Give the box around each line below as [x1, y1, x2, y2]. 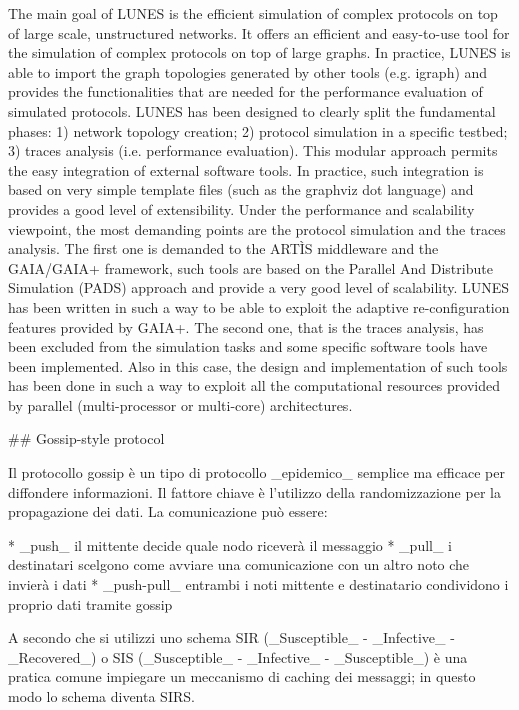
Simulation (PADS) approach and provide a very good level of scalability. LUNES [8, 277, 510, 298]
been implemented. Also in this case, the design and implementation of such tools [8, 355, 508, 376]
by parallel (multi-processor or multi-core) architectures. [8, 394, 353, 415]
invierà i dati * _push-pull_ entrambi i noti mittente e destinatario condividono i [8, 574, 509, 595]
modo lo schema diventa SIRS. [8, 686, 195, 706]
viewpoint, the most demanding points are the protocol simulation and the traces [8, 218, 506, 239]
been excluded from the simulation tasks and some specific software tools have [8, 336, 488, 357]
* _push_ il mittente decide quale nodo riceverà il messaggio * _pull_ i [8, 534, 453, 555]
